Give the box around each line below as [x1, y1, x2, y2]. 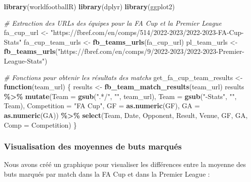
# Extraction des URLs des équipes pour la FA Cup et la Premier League [4, 17, 222, 28]
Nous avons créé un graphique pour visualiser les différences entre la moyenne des [4, 159, 246, 169]
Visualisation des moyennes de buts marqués [4, 140, 182, 152]
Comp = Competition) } [4, 119, 77, 130]
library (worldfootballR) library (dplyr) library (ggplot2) [4, 1, 175, 11]
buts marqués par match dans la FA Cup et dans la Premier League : [4, 168, 210, 179]
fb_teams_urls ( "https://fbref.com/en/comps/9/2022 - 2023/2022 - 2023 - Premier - [4, 46, 245, 56]
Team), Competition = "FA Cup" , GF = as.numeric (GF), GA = [4, 100, 200, 111]
